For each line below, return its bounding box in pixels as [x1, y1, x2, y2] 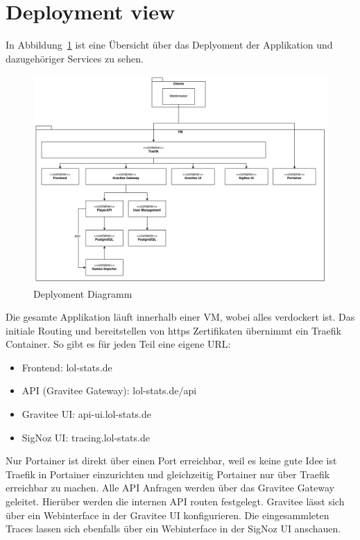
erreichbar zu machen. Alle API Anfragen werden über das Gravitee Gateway [6, 480, 334, 495]
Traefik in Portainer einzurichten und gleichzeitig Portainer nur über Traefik [6, 466, 330, 481]
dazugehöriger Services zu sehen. [6, 51, 144, 65]
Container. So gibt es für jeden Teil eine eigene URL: [6, 337, 231, 351]
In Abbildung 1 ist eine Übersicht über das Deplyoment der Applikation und [6, 37, 333, 52]
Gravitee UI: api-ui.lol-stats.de [22, 407, 151, 421]
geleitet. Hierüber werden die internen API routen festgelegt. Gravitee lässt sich [6, 494, 345, 509]
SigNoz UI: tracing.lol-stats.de [22, 430, 150, 444]
